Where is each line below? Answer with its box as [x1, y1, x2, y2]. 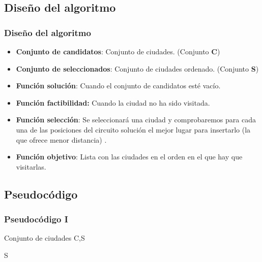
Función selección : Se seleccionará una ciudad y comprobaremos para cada [16, 114, 256, 125]
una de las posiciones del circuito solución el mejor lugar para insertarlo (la [16, 124, 251, 135]
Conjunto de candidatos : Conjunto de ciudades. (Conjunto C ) [16, 46, 220, 56]
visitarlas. [16, 161, 46, 172]
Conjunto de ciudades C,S [4, 233, 85, 243]
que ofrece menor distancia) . [16, 134, 107, 145]
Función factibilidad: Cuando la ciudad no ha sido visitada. [16, 97, 210, 108]
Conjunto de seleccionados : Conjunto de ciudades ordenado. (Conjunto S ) [16, 63, 259, 74]
